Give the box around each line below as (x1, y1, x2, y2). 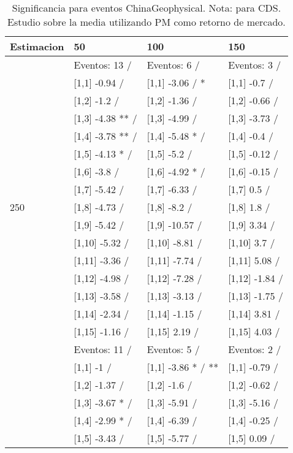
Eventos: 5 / (146, 342, 200, 356)
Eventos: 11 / (74, 342, 132, 356)
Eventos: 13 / (74, 58, 132, 72)
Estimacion (10, 39, 64, 53)
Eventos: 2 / (228, 342, 281, 356)
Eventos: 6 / (146, 58, 200, 72)
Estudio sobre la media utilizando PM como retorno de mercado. (7, 15, 286, 29)
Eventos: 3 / (228, 58, 281, 72)
